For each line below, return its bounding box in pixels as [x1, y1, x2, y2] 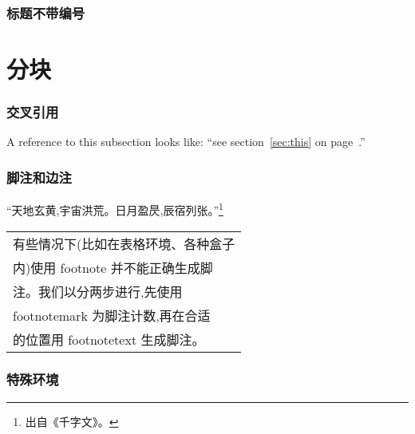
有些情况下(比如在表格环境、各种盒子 [13, 234, 235, 253]
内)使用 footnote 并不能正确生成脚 [13, 258, 213, 277]
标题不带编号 [6, 2, 85, 22]
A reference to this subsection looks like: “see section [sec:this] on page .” [6, 133, 366, 150]
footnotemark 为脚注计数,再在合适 [13, 306, 211, 325]
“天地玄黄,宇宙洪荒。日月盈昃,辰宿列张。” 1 [6, 199, 223, 218]
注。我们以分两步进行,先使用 [13, 282, 183, 301]
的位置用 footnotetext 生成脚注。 [13, 329, 205, 349]
